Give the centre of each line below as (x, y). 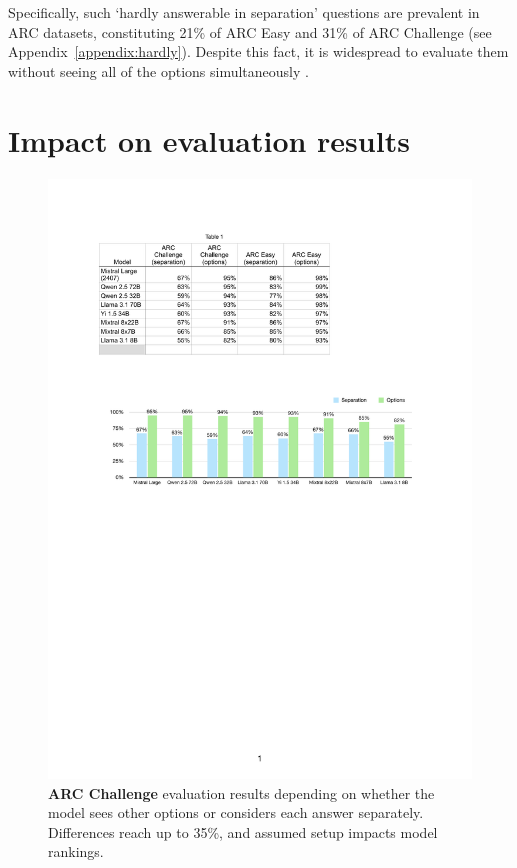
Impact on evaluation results (209, 139)
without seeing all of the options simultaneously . (158, 70)
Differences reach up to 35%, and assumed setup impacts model (243, 831)
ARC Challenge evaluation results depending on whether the (241, 792)
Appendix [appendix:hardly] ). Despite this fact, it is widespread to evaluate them (258, 51)
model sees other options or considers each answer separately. (236, 812)
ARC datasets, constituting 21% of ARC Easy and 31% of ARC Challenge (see (250, 31)
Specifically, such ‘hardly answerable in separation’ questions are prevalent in (244, 12)
